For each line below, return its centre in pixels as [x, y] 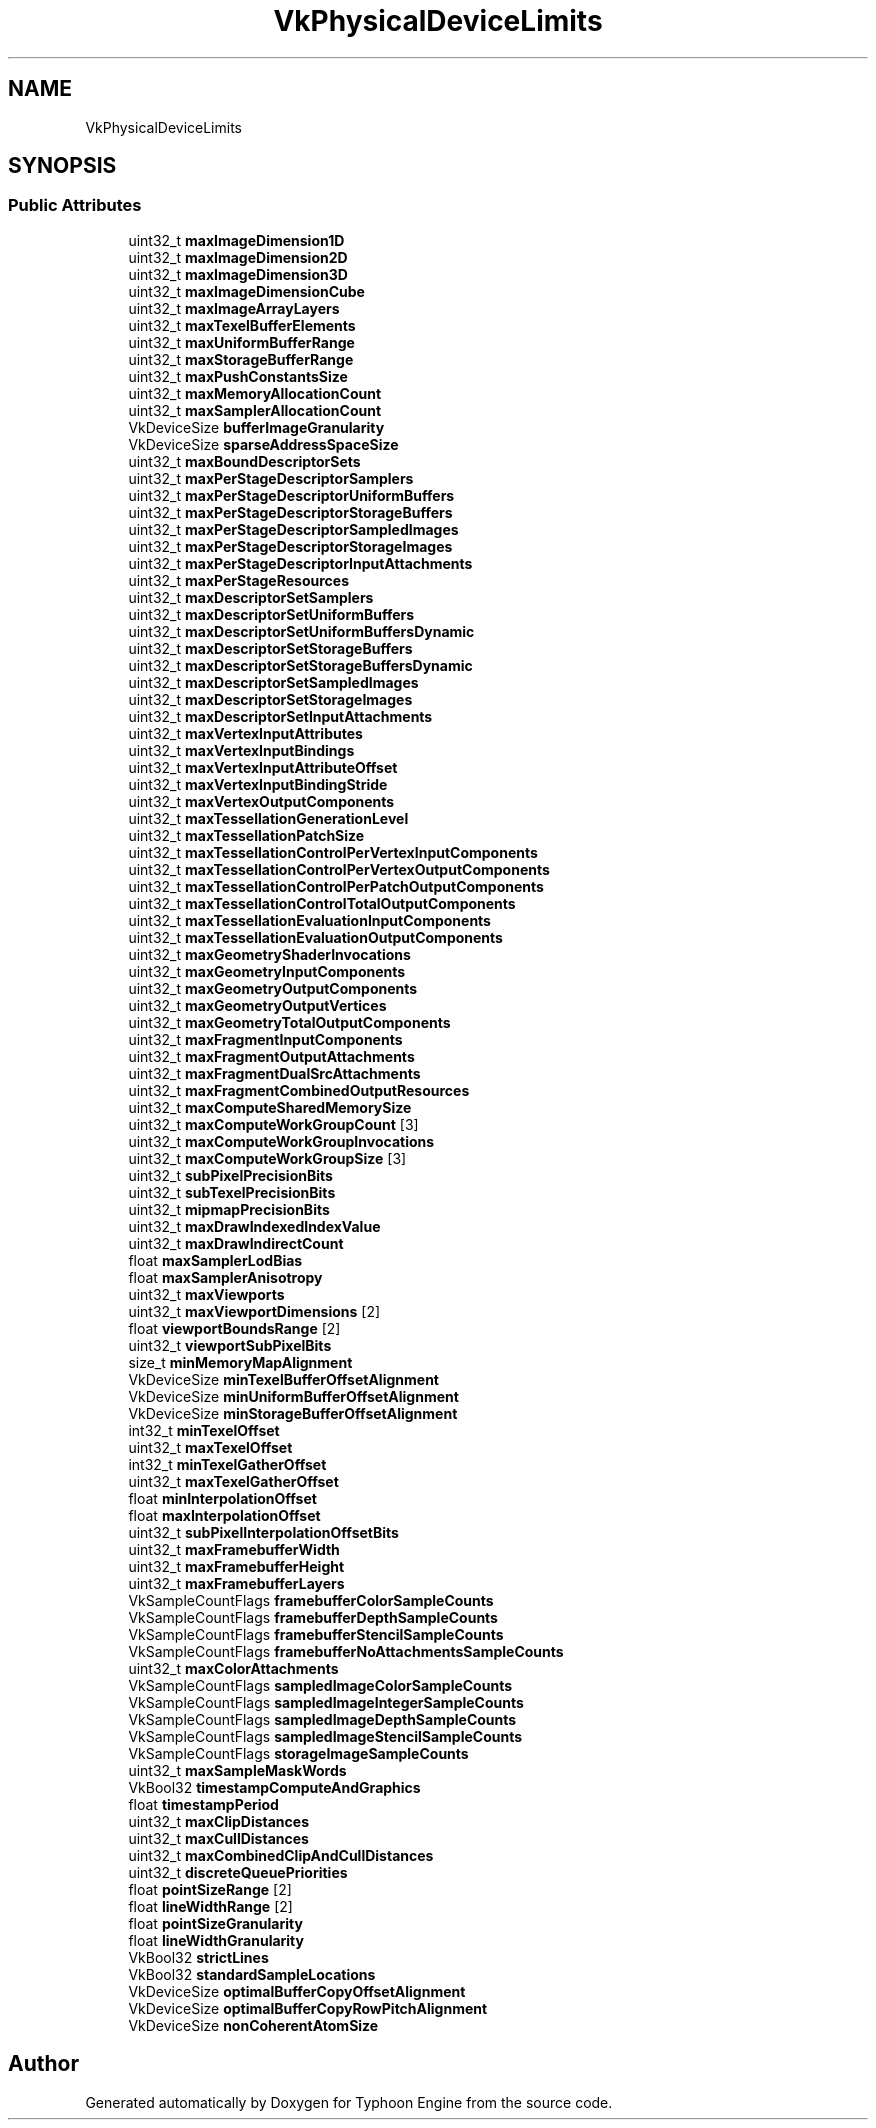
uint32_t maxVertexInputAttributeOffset [263, 767]
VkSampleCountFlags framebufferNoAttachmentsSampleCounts [346, 1651]
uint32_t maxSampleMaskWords [237, 1770]
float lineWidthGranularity [216, 1940]
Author [43, 2064]
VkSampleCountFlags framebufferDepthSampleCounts [313, 1617]
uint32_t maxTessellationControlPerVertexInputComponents [333, 852]
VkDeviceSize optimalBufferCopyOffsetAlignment [297, 1991]
